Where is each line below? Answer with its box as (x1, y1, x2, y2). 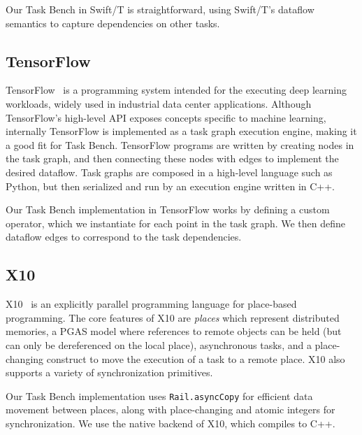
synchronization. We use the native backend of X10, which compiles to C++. (6, 415, 335, 430)
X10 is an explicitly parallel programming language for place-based (6, 297, 297, 311)
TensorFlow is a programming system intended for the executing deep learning (6, 83, 347, 97)
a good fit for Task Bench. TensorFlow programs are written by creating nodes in (6, 137, 354, 152)
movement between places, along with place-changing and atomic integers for (6, 402, 335, 417)
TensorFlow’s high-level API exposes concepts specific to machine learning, (6, 110, 326, 124)
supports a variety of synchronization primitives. (6, 365, 213, 380)
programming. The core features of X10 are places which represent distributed (6, 310, 340, 325)
